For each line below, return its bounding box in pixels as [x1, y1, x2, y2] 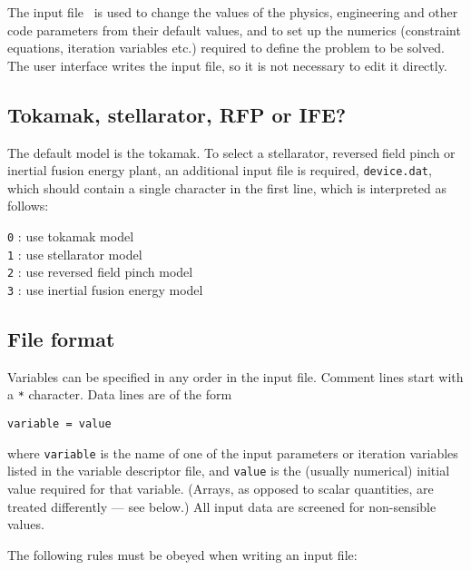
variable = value [7, 418, 112, 431]
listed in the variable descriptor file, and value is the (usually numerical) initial [7, 461, 450, 480]
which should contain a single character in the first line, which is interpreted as [7, 178, 446, 197]
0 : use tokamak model [7, 227, 134, 246]
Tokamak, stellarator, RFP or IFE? [7, 100, 347, 128]
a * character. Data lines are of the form [7, 385, 232, 404]
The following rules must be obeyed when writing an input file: [7, 545, 358, 564]
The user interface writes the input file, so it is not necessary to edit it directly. [7, 55, 447, 74]
